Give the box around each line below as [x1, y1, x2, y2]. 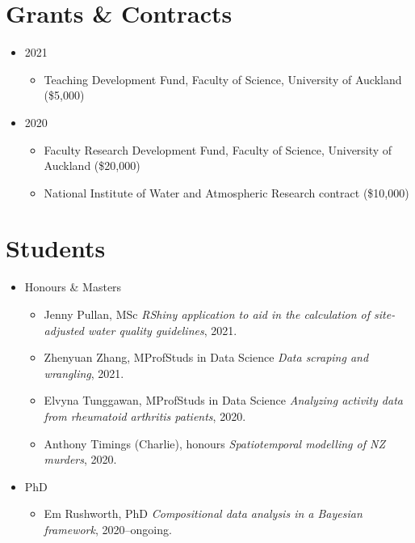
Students [6, 231, 106, 265]
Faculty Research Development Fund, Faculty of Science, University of [44, 141, 392, 158]
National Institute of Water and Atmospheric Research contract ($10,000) [44, 184, 409, 201]
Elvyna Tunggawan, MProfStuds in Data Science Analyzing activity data [44, 392, 403, 409]
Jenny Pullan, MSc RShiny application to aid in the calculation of [44, 306, 371, 322]
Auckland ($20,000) [44, 157, 140, 174]
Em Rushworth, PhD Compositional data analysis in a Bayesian [44, 505, 363, 522]
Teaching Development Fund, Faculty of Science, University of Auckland [44, 70, 402, 87]
